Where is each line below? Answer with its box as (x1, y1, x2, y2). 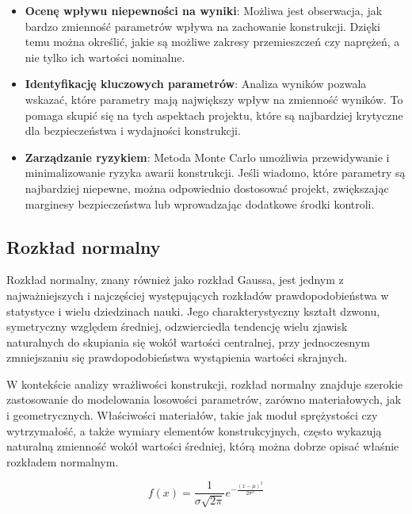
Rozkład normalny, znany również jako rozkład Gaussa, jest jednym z (6, 271, 344, 288)
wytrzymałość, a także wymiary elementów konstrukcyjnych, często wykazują (6, 422, 382, 439)
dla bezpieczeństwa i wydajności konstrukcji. (25, 122, 241, 139)
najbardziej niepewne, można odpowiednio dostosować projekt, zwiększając (25, 179, 389, 196)
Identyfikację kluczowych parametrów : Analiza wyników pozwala (25, 75, 367, 92)
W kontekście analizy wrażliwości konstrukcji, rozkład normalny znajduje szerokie (6, 375, 403, 392)
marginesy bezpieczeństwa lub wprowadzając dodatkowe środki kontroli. (25, 195, 375, 212)
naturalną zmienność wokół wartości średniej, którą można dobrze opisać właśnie (6, 438, 399, 455)
